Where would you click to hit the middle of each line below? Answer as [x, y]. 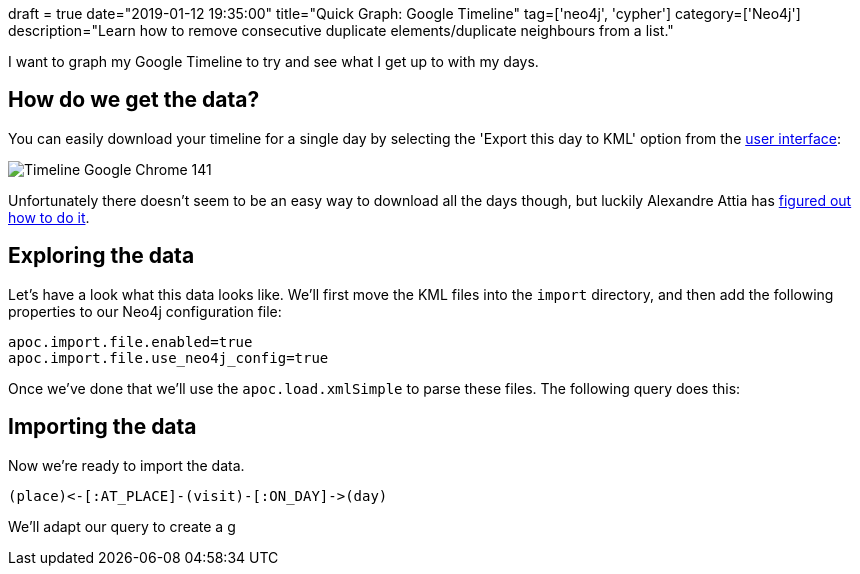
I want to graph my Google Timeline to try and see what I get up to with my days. [273, 61]
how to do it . [49, 217]
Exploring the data [101, 256]
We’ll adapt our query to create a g [122, 526]
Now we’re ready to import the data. [126, 465]
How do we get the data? [134, 100]
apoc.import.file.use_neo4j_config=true [168, 357]
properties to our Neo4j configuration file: [145, 311]
